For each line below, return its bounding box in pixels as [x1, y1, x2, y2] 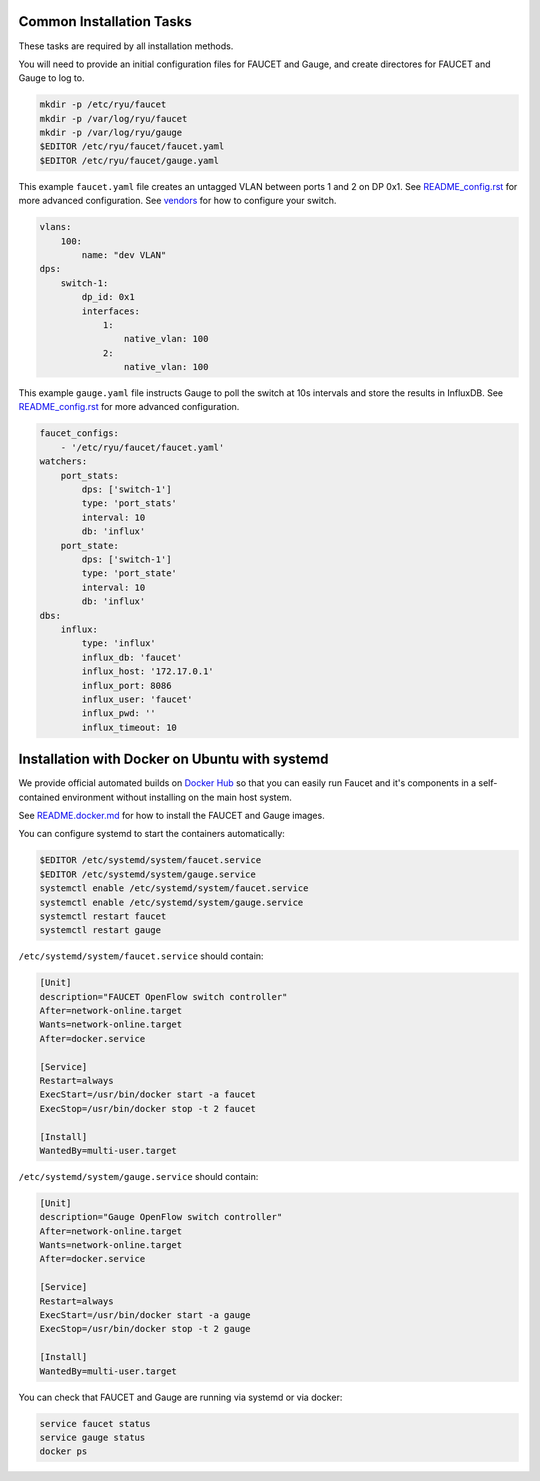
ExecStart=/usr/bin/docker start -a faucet [39, 1089, 257, 1100]
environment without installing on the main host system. [61, 791, 292, 803]
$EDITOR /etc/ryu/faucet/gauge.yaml [39, 155, 220, 166]
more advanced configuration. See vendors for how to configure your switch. [18, 195, 337, 207]
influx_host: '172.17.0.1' [81, 666, 214, 677]
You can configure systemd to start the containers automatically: [18, 828, 285, 840]
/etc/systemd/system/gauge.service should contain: [18, 1170, 259, 1182]
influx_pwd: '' [81, 708, 157, 719]
